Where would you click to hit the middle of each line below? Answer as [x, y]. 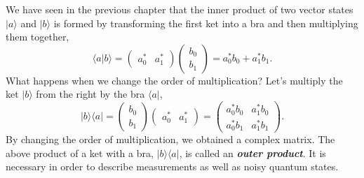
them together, [38, 37]
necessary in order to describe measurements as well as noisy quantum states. [172, 166]
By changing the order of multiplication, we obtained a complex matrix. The [170, 139]
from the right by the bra [90, 94]
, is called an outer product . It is [252, 153]
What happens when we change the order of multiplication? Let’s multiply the [174, 80]
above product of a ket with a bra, [80, 153]
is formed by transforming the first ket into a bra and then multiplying [206, 23]
